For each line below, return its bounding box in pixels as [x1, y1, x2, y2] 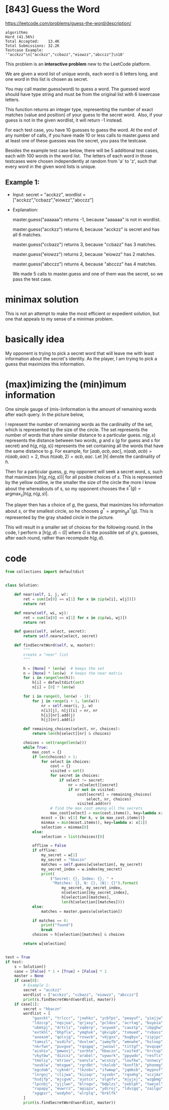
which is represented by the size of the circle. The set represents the [5, 427, 148, 433]
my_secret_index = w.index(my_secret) [41, 867, 123, 872]
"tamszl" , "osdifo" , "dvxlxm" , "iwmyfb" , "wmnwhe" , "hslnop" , [32, 1039, 165, 1044]
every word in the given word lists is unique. [5, 163, 97, 170]
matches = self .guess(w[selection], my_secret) [41, 862, 143, 867]
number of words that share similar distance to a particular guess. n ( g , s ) [5, 432, 156, 438]
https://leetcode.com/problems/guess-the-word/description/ [5, 20, 132, 26]
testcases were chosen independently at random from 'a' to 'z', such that [5, 158, 157, 164]
